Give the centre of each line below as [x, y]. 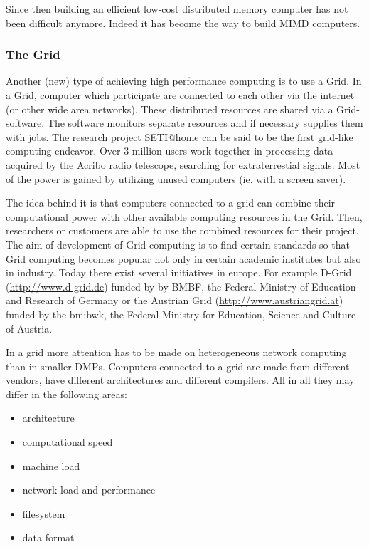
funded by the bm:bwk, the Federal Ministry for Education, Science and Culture [181, 314]
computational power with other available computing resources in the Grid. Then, [184, 216]
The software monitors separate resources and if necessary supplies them [205, 123]
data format [48, 537]
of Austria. [29, 328]
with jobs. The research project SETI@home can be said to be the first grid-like [180, 136]
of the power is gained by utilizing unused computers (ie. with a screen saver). [176, 178]
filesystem [44, 513]
